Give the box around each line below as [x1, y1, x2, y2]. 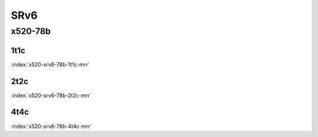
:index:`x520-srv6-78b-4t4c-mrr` [11, 122, 92, 129]
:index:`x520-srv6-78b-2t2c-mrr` [11, 92, 92, 99]
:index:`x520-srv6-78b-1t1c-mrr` [11, 61, 90, 68]
